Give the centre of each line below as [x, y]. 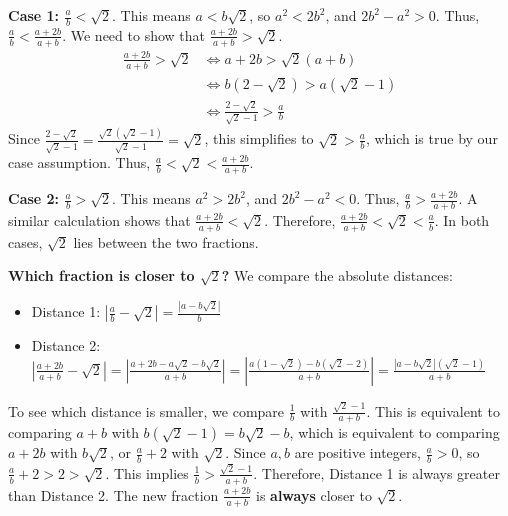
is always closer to [314, 494]
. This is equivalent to [433, 410]
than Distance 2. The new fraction [113, 494]
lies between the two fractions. [166, 241]
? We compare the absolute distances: [337, 275]
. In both [462, 219]
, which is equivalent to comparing [394, 432]
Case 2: [34, 198]
